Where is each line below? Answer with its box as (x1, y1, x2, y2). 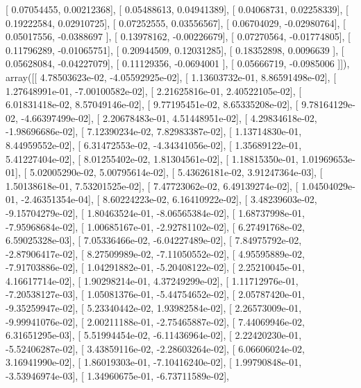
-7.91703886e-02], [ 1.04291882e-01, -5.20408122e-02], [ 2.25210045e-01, (6, 260, 305, 274)
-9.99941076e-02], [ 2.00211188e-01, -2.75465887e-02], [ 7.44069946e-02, (6, 314, 305, 328)
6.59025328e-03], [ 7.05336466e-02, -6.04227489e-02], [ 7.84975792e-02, (6, 233, 302, 247)
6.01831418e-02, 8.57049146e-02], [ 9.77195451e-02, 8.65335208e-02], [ (6, 97, 299, 112)
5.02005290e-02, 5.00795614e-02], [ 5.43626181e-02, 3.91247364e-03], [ (29, 165, 323, 179)
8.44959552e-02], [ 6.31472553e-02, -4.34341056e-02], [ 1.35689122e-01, (6, 137, 302, 152)
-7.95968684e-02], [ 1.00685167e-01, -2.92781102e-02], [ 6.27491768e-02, (6, 219, 305, 233)
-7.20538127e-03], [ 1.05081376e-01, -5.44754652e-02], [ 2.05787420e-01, (6, 287, 305, 301)
